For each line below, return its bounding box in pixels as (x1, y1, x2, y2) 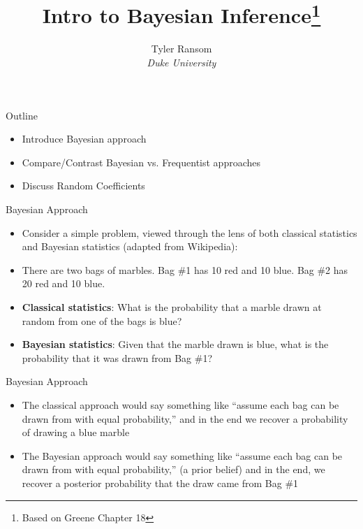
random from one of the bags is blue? (22, 313, 182, 328)
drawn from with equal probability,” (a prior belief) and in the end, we (22, 462, 325, 477)
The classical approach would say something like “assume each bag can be (22, 397, 339, 412)
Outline (6, 108, 38, 122)
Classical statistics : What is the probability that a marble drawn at (22, 299, 322, 314)
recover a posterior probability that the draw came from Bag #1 (22, 475, 299, 490)
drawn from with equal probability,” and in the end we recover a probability (22, 411, 348, 426)
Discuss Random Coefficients (22, 178, 145, 193)
